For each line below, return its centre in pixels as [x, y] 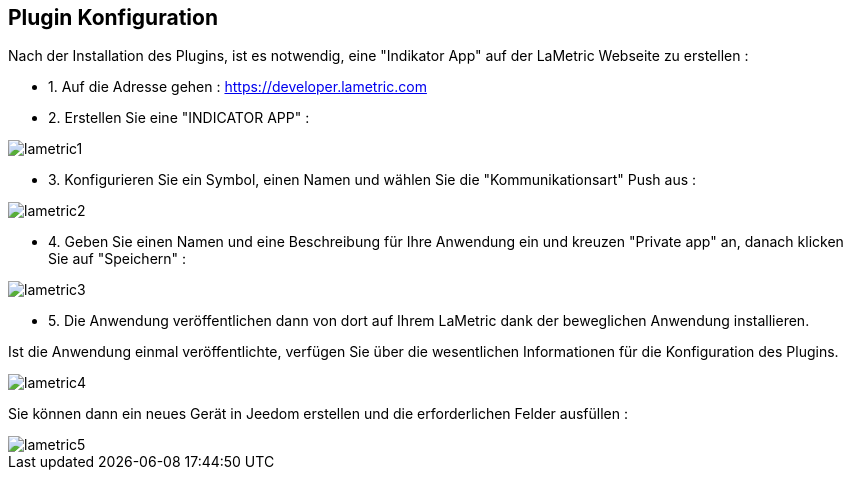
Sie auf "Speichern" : [117, 259]
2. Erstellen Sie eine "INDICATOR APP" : [179, 118]
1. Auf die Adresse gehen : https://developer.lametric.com [237, 87]
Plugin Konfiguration [113, 17]
